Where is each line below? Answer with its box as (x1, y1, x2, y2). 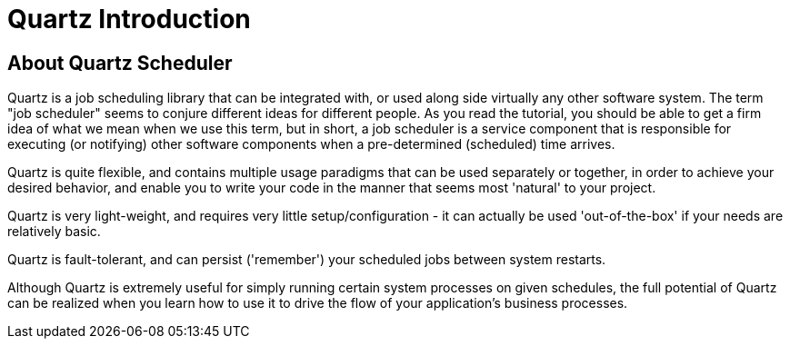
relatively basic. (7, 223, 101, 240)
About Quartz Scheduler (7, 51, 233, 74)
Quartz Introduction (7, 4, 251, 35)
